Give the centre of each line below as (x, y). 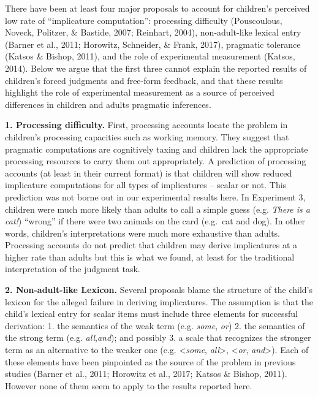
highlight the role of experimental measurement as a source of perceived (140, 92)
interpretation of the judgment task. (73, 269)
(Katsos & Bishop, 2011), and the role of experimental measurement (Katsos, (150, 56)
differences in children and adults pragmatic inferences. (108, 104)
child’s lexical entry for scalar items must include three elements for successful (151, 314)
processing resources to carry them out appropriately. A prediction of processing (156, 161)
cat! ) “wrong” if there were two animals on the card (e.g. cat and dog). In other (155, 221)
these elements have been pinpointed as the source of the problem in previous (150, 361)
